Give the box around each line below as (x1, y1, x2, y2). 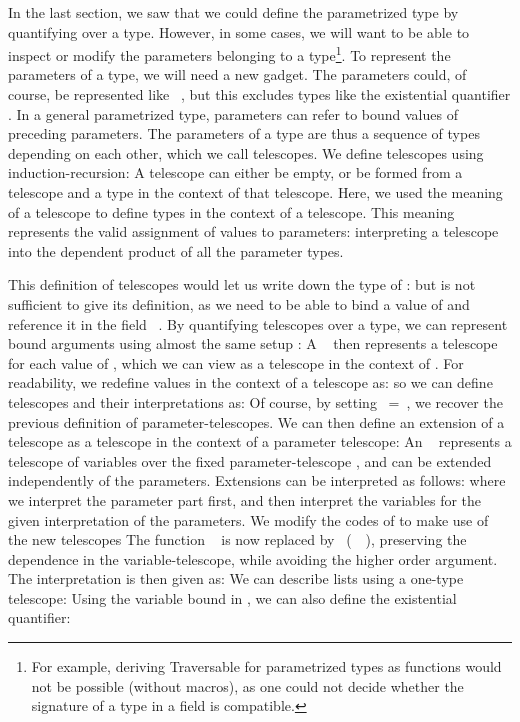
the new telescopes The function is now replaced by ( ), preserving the (8, 529, 467, 550)
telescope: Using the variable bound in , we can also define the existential (8, 587, 457, 608)
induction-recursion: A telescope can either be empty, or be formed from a (8, 162, 463, 183)
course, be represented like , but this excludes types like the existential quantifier (8, 84, 511, 105)
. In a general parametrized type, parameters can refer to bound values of (8, 103, 458, 124)
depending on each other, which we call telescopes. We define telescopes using (8, 142, 484, 163)
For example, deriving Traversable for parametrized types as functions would (31, 656, 502, 677)
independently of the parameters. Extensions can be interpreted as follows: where (8, 470, 506, 491)
